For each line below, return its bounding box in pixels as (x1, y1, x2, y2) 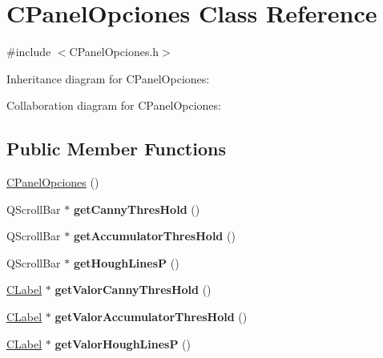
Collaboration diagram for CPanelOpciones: (6, 97, 221, 114)
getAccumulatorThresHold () (73, 227, 236, 244)
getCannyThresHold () (73, 200, 200, 217)
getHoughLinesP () (73, 254, 179, 271)
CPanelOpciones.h (69, 43, 159, 60)
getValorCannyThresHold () (54, 281, 212, 298)
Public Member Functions (6, 136, 226, 161)
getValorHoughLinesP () (54, 335, 191, 352)
